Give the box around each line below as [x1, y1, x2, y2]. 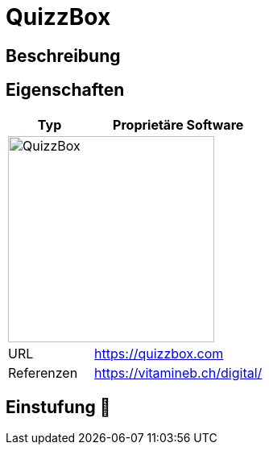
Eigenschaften [6, 80, 125, 101]
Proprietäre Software [113, 116, 244, 133]
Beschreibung [6, 45, 121, 66]
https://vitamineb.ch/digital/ [94, 364, 263, 381]
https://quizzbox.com [94, 345, 224, 362]
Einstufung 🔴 [6, 397, 111, 418]
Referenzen [8, 364, 78, 381]
